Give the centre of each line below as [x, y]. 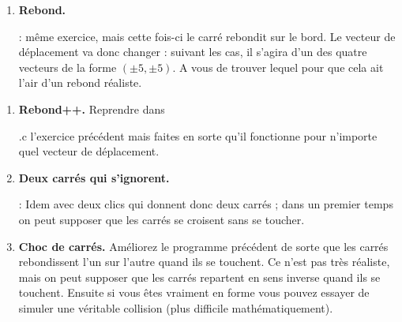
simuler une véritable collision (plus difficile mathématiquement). [176, 307]
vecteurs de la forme [68, 67]
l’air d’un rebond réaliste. [80, 82]
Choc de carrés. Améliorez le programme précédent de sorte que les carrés [203, 246]
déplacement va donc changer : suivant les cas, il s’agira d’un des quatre [193, 52]
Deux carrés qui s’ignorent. [94, 177]
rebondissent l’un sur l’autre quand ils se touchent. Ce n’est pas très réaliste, [204, 262]
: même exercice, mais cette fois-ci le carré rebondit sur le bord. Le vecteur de [207, 36]
